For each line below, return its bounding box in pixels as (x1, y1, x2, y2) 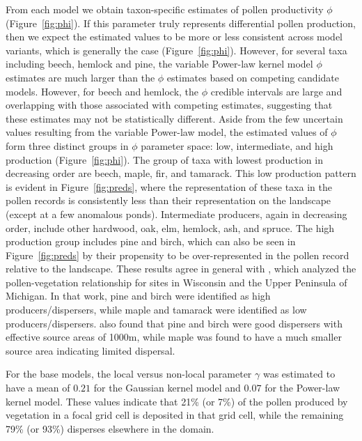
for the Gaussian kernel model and (93, 380, 241, 395)
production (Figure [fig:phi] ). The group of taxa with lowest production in (6, 152, 323, 167)
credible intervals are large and (210, 84, 343, 98)
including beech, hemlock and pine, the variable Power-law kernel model (6, 56, 313, 71)
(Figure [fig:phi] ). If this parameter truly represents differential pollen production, (6, 15, 356, 30)
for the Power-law (265, 380, 340, 395)
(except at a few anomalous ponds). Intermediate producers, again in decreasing (6, 206, 347, 221)
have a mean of (6, 380, 70, 395)
